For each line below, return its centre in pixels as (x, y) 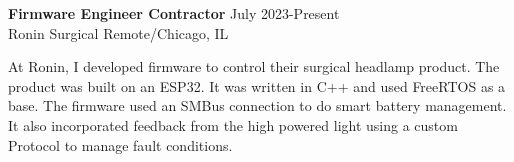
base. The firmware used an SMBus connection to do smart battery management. (257, 105)
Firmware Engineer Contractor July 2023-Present (174, 13)
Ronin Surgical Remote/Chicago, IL (118, 32)
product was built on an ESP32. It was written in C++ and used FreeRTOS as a (257, 85)
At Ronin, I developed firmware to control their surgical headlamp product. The (254, 66)
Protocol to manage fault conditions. (120, 144)
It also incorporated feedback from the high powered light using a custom (233, 124)
